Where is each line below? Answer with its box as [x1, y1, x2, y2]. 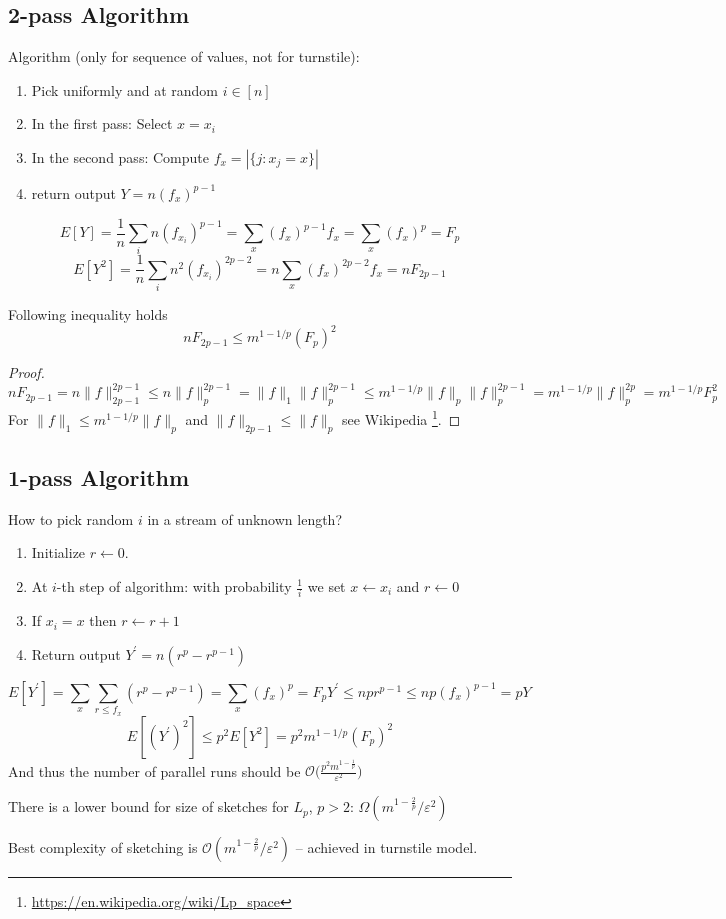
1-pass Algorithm [8, 462, 190, 492]
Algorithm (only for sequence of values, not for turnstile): [8, 46, 360, 67]
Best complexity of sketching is [8, 837, 198, 858]
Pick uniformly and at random [31, 79, 218, 100]
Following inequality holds [8, 304, 168, 325]
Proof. [8, 362, 45, 383]
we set [307, 576, 346, 596]
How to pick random [8, 508, 134, 529]
